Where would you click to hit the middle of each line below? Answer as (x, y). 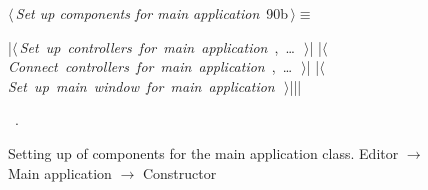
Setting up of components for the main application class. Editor (203, 152)
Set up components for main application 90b (152, 13)
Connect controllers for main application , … (150, 66)
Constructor (179, 172)
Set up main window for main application (141, 85)
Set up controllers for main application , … (157, 46)
